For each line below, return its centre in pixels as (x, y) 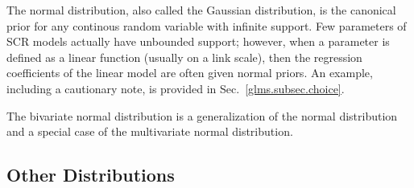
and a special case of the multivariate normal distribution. (150, 131)
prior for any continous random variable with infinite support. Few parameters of (207, 25)
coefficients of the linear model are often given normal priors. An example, (190, 73)
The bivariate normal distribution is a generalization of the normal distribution (202, 115)
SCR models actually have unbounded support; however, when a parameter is (198, 41)
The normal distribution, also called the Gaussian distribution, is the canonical (201, 10)
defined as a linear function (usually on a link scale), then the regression (184, 57)
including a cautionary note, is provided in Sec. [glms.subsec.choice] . (176, 88)
